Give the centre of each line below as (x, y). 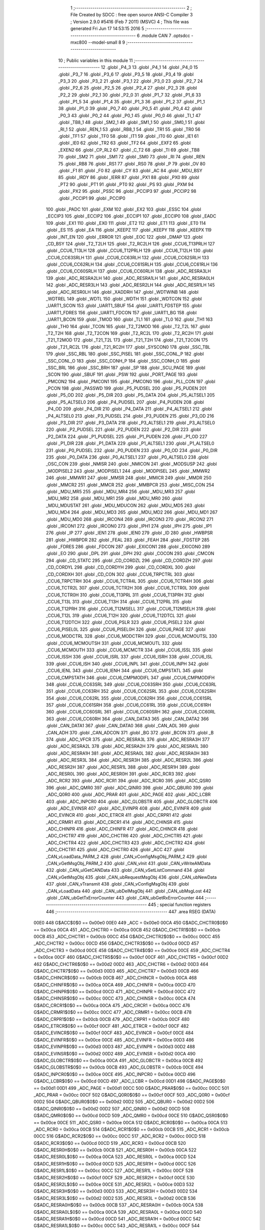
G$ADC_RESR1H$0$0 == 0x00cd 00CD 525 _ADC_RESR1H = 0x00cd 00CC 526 (115, 1164)
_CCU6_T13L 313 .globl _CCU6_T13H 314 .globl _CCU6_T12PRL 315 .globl (119, 602)
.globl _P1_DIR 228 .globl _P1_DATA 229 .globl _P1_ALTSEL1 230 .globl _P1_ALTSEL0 (130, 443)
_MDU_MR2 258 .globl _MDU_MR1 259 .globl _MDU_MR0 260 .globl (114, 498)
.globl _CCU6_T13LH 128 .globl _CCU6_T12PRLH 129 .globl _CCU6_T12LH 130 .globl (129, 250)
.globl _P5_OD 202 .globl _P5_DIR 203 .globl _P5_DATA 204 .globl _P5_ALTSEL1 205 (131, 395)
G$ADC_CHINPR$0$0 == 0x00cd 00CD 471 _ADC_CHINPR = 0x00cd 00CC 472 (115, 992)
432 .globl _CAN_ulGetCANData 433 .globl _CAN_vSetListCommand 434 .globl (125, 870)
